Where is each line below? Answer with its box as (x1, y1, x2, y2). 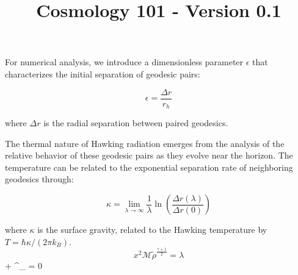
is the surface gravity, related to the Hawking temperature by (37, 223, 267, 236)
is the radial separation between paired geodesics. (43, 116, 228, 129)
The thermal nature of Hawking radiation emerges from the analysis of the (5, 137, 285, 149)
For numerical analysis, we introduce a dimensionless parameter (5, 55, 244, 68)
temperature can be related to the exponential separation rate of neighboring (5, 160, 293, 173)
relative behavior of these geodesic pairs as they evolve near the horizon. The (5, 149, 293, 162)
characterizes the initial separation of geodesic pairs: (5, 67, 200, 80)
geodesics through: (5, 173, 74, 185)
